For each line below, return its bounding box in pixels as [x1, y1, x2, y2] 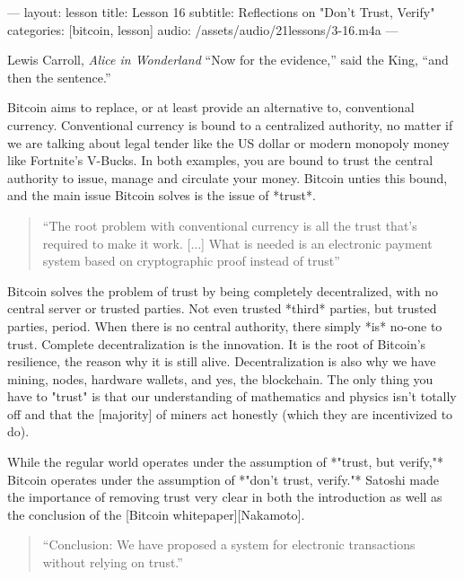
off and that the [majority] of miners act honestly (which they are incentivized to [7, 404, 453, 423]
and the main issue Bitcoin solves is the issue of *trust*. [7, 186, 316, 205]
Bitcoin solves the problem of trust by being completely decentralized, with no [7, 281, 439, 300]
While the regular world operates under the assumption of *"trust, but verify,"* [7, 452, 443, 471]
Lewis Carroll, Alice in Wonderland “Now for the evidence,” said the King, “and [7, 50, 449, 69]
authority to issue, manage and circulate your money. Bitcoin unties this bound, [7, 168, 448, 187]
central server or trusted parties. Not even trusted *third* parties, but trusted [7, 299, 437, 318]
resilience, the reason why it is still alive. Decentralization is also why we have [7, 352, 436, 371]
